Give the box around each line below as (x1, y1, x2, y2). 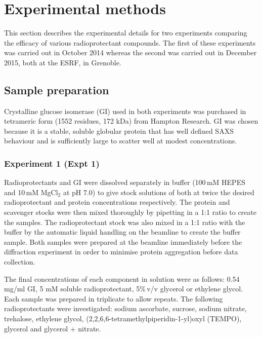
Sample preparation (4, 82, 109, 97)
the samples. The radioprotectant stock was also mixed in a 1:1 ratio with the (4, 216, 245, 227)
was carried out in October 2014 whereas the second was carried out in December (4, 47, 257, 58)
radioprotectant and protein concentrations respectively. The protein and (4, 197, 230, 207)
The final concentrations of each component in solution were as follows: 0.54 (4, 273, 240, 284)
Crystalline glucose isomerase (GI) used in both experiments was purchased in (4, 105, 246, 116)
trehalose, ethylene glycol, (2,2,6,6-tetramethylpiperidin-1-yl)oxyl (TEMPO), (4, 313, 242, 324)
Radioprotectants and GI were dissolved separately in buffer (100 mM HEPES (4, 177, 245, 188)
